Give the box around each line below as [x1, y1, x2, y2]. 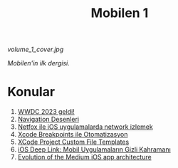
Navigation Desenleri [17, 115, 80, 124]
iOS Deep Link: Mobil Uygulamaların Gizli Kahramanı [17, 145, 171, 154]
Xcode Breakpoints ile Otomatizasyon [17, 130, 128, 139]
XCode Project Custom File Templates [17, 137, 130, 147]
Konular [7, 84, 56, 100]
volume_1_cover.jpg [7, 45, 64, 54]
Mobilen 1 [90, 5, 149, 21]
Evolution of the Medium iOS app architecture [17, 153, 152, 162]
